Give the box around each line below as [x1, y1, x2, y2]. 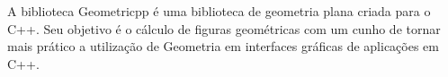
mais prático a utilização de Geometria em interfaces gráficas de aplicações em [7, 37, 439, 56]
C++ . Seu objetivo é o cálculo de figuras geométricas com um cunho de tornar [7, 19, 441, 38]
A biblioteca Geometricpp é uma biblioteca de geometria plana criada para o [7, 2, 431, 20]
